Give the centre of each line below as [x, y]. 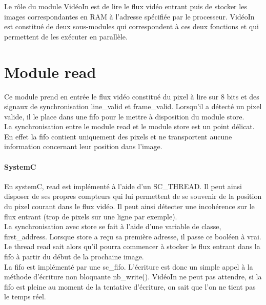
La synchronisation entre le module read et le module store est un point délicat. [129, 126]
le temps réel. [25, 297]
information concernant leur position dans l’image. [83, 146]
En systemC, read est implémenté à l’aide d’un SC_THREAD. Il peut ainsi [123, 186]
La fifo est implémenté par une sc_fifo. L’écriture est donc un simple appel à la [129, 266]
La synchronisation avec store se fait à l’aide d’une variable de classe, [113, 226]
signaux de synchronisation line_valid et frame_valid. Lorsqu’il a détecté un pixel [133, 106]
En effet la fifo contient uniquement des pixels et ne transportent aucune [118, 136]
